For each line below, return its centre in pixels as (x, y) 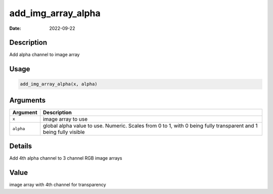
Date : (15, 28)
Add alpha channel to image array (44, 55)
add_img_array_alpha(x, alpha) (59, 84)
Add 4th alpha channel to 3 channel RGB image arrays (66, 158)
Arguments (28, 100)
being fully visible (64, 132)
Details (21, 146)
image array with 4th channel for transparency (58, 185)
